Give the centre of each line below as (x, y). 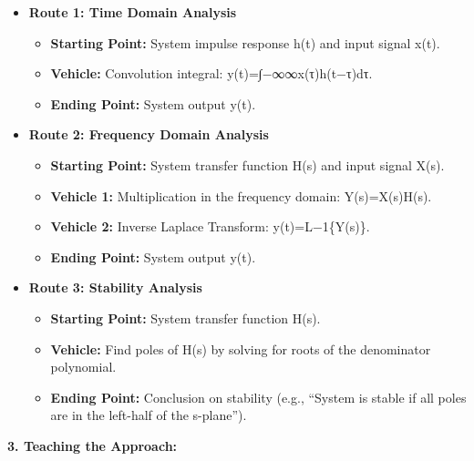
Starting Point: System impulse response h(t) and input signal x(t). (245, 42)
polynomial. (83, 367)
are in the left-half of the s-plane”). (149, 415)
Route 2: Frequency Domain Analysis (149, 134)
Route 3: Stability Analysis (115, 287)
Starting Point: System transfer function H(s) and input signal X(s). (247, 164)
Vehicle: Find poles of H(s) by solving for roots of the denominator (241, 348)
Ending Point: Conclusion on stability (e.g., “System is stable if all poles (258, 397)
